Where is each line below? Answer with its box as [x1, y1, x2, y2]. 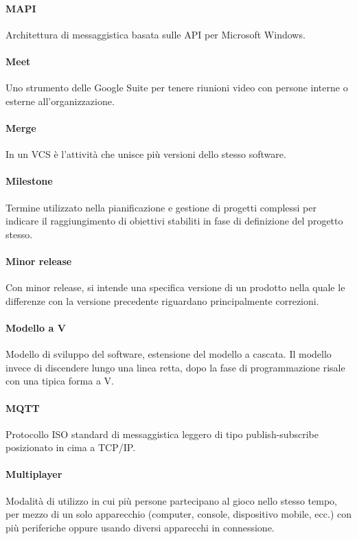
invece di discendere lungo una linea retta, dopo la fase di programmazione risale [5, 360, 345, 374]
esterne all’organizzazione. [5, 93, 115, 108]
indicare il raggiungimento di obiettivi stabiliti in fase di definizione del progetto [5, 214, 343, 228]
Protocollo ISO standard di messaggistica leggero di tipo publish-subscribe [5, 426, 319, 441]
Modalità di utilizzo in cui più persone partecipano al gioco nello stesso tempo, [5, 493, 338, 507]
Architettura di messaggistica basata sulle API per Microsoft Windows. [5, 27, 306, 41]
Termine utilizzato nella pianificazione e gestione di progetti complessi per [5, 200, 316, 214]
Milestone [5, 174, 53, 188]
